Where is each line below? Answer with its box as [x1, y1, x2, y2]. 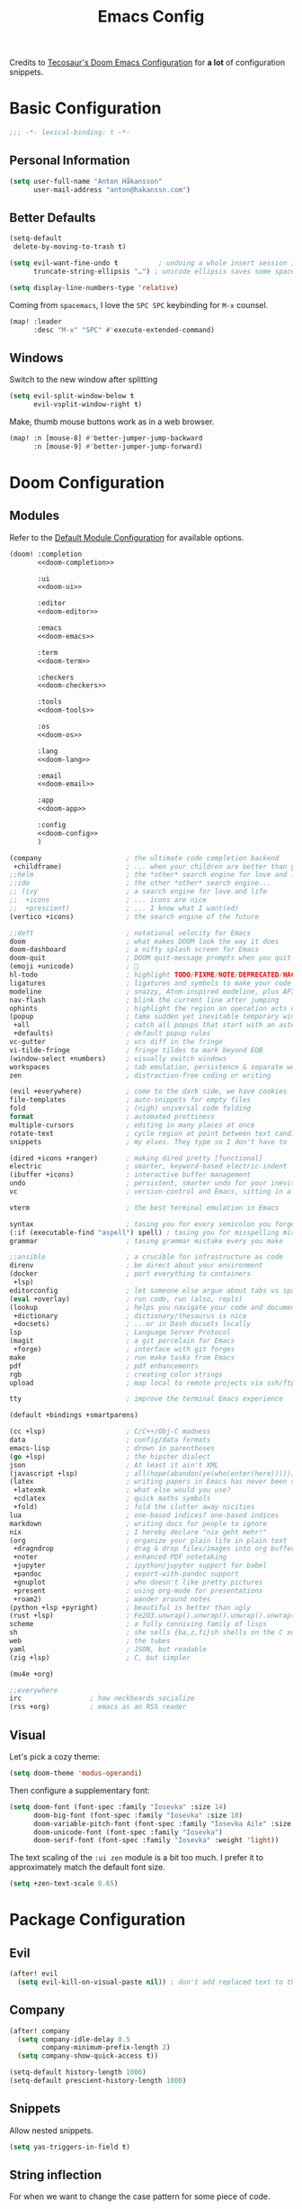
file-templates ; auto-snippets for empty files [9, 1095, 252, 1104]
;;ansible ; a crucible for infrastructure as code [9, 1252, 283, 1262]
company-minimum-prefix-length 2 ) [41, 2043, 171, 2052]
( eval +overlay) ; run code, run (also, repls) [9, 1295, 244, 1304]
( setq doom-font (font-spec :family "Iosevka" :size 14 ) [9, 1802, 227, 1812]
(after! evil [9, 1969, 58, 1978]
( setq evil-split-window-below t [9, 392, 135, 401]
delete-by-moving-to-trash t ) [13, 242, 127, 251]
